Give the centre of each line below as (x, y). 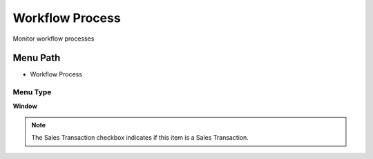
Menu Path (37, 58)
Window (25, 106)
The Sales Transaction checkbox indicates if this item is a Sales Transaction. (140, 138)
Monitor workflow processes (54, 39)
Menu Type (32, 92)
